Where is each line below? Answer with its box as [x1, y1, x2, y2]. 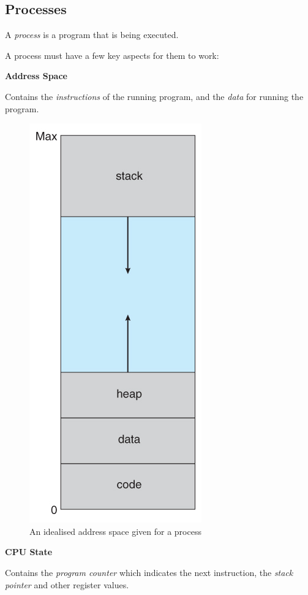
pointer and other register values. [5, 578, 129, 591]
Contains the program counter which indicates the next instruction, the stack [5, 566, 293, 578]
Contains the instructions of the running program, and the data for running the [5, 90, 304, 102]
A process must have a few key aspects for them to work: [5, 48, 219, 61]
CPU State [5, 545, 53, 558]
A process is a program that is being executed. [5, 28, 179, 41]
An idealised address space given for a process [29, 524, 201, 537]
